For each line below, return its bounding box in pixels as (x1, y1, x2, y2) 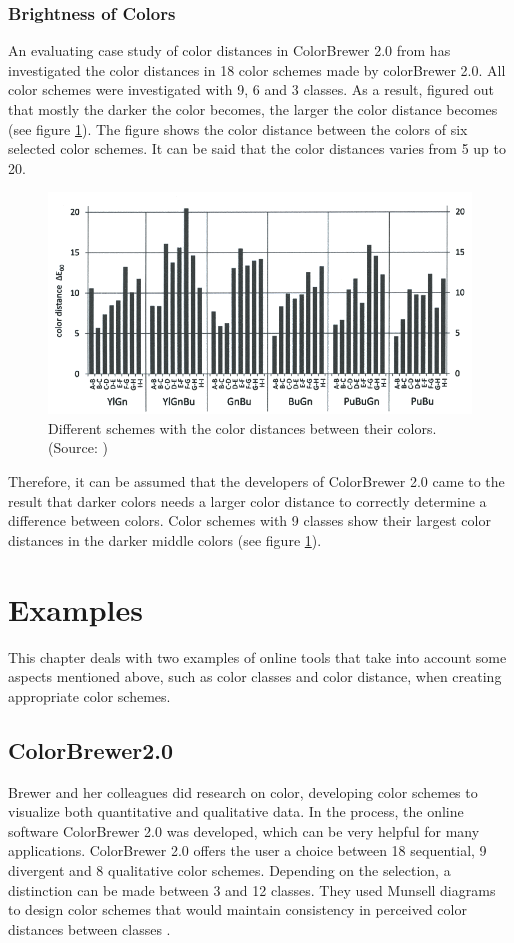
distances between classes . (8, 918, 171, 939)
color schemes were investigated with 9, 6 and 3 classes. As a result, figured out (8, 79, 495, 100)
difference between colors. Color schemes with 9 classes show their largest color (8, 510, 491, 531)
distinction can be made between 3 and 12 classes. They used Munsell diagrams (8, 879, 496, 900)
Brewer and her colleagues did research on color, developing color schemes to (8, 781, 478, 802)
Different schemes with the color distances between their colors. (48, 417, 437, 438)
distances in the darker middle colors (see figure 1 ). (8, 529, 322, 550)
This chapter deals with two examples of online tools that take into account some (8, 646, 507, 667)
